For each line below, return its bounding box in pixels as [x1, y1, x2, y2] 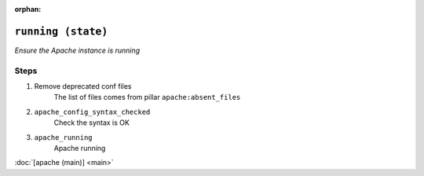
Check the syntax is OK [53, 118, 130, 127]
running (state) [14, 24, 108, 38]
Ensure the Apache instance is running [14, 46, 141, 55]
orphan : [14, 5, 42, 13]
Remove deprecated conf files [34, 82, 132, 91]
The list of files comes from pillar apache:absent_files [53, 93, 241, 102]
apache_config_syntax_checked [34, 107, 151, 116]
